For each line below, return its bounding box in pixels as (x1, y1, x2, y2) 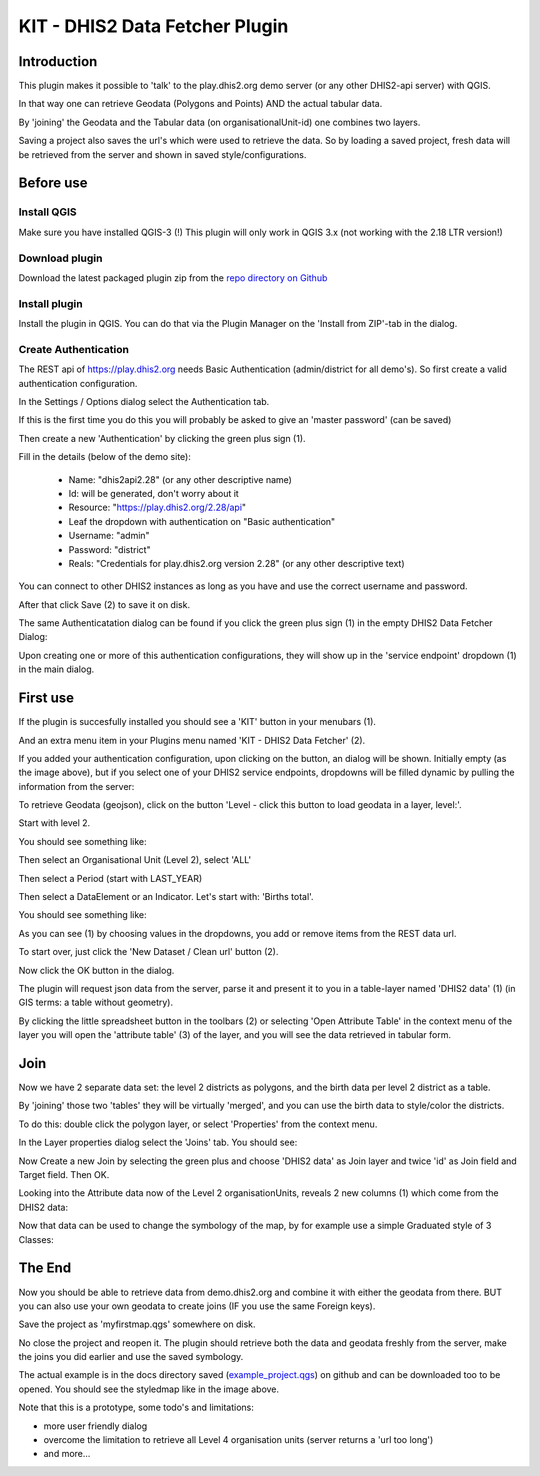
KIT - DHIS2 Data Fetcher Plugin (18, 15, 289, 37)
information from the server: (18, 780, 135, 792)
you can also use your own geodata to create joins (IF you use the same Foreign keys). (18, 1300, 376, 1312)
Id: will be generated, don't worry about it (68, 487, 239, 499)
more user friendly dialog (43, 1420, 148, 1432)
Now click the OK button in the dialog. (18, 964, 175, 976)
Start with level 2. (18, 817, 91, 829)
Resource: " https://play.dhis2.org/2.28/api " (68, 501, 247, 514)
